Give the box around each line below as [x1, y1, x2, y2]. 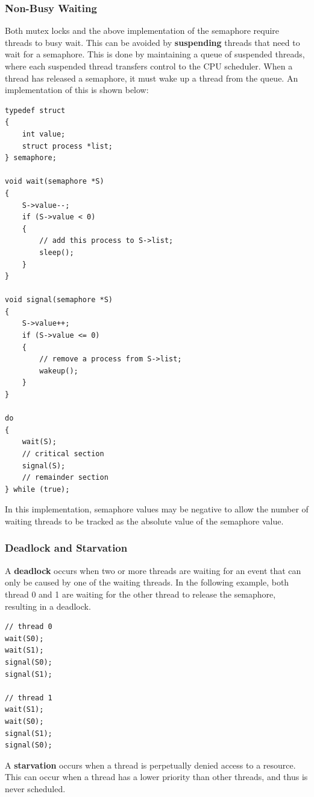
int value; [22, 129, 66, 138]
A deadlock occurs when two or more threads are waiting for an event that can [5, 564, 301, 576]
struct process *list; [22, 141, 113, 150]
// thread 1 [5, 693, 52, 702]
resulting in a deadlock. [5, 599, 91, 612]
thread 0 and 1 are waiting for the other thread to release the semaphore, [5, 587, 276, 600]
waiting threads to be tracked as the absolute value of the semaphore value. [5, 514, 284, 527]
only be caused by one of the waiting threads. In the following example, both [5, 576, 289, 589]
